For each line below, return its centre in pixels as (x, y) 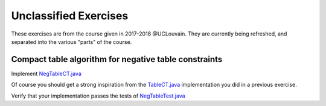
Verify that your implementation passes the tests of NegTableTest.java (98, 96)
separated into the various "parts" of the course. (72, 42)
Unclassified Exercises (70, 16)
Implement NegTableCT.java (46, 73)
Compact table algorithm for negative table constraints (117, 59)
